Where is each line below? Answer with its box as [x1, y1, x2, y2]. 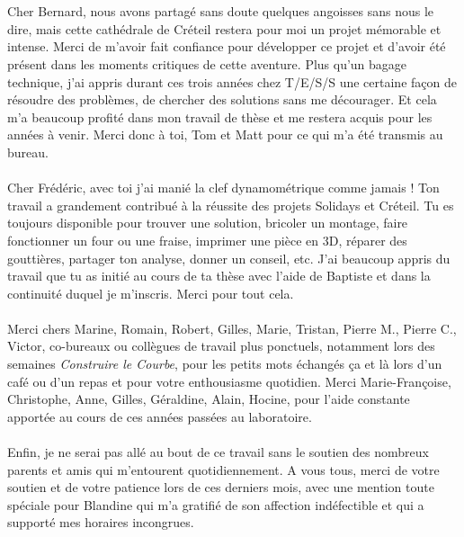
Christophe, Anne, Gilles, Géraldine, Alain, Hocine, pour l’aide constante [7, 389, 410, 408]
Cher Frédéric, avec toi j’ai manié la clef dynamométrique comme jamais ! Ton [7, 178, 440, 197]
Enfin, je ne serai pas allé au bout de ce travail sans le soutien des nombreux [7, 443, 429, 461]
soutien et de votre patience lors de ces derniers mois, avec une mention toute [7, 478, 434, 497]
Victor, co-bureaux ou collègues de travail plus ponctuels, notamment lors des [7, 336, 435, 355]
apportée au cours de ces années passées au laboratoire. [7, 407, 312, 425]
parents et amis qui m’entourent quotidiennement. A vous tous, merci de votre [7, 460, 440, 479]
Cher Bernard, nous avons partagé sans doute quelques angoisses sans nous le [7, 2, 434, 21]
